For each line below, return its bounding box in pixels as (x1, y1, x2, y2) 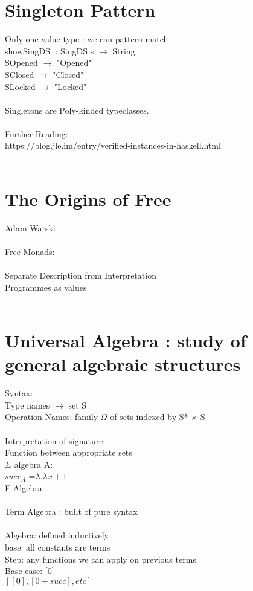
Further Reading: (5, 127, 68, 140)
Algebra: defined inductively (5, 529, 109, 541)
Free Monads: (5, 245, 55, 257)
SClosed (5, 68, 34, 80)
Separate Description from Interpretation (5, 269, 156, 282)
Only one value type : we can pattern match (5, 33, 168, 45)
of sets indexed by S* (110, 410, 188, 423)
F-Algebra (5, 482, 42, 494)
